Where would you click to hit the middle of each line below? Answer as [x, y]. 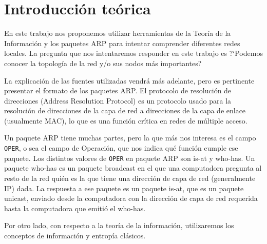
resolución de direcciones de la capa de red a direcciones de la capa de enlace [125, 110]
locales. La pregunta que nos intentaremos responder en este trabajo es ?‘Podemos [133, 53]
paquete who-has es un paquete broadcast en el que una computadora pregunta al [133, 168]
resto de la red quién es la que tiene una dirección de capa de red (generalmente [130, 178]
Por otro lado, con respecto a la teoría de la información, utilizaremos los [119, 225]
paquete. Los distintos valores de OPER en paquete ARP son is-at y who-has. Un [130, 158]
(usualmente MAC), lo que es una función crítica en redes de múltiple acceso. [126, 120]
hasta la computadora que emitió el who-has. [75, 208]
